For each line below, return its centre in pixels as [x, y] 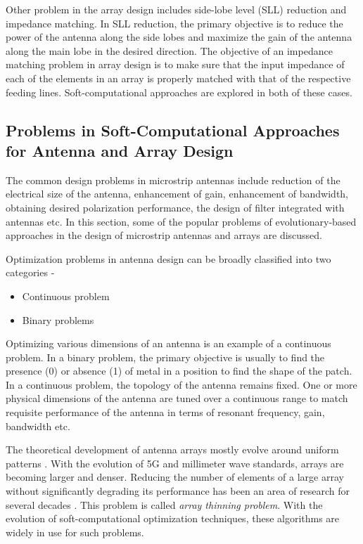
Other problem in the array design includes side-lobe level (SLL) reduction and [176, 9]
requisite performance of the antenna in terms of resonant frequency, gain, [165, 412]
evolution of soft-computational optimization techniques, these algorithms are [173, 518]
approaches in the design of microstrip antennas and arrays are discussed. [164, 235]
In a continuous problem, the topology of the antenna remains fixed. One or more [181, 384]
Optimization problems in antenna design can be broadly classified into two [168, 258]
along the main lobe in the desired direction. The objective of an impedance [169, 50]
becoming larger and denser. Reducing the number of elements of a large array [175, 477]
